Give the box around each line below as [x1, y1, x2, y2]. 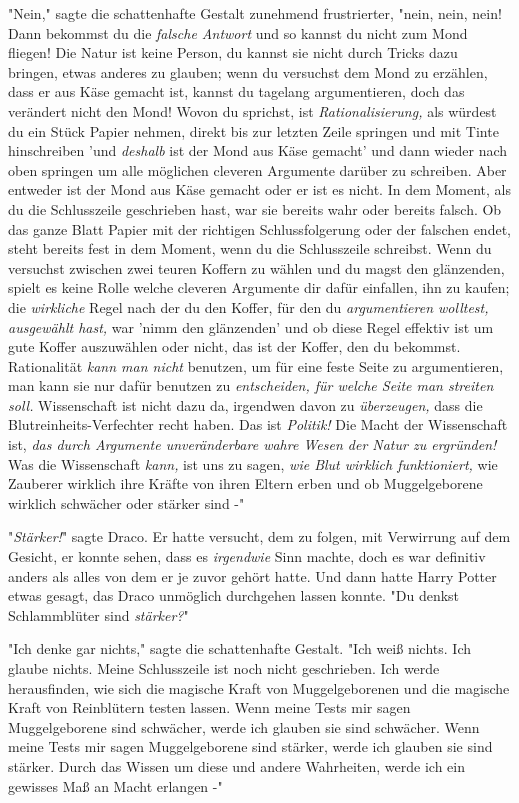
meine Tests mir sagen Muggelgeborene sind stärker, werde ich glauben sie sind [8, 736, 493, 757]
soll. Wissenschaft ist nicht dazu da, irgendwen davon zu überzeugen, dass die [8, 394, 483, 415]
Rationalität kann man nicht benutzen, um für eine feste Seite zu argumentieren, [8, 355, 504, 376]
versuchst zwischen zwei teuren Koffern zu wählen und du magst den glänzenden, [8, 257, 505, 278]
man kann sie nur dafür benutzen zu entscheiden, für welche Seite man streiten [8, 375, 494, 396]
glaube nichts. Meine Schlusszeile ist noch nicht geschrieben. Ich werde [8, 658, 440, 678]
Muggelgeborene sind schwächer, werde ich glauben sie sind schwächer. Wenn [8, 716, 480, 737]
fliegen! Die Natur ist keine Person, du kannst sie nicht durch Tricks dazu [8, 42, 458, 63]
